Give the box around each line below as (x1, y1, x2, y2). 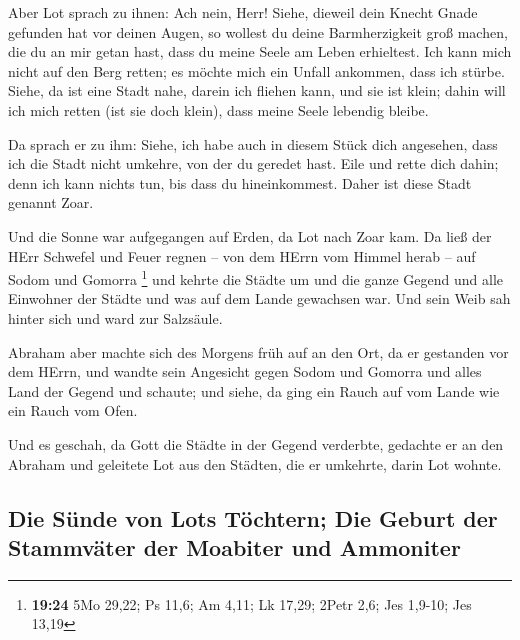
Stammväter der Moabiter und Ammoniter (8, 531, 461, 562)
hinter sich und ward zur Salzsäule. (8, 307, 223, 328)
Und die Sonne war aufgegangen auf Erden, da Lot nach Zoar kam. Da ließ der (8, 225, 492, 246)
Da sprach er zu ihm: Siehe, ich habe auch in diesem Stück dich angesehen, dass (8, 133, 498, 154)
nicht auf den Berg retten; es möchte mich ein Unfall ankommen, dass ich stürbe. (8, 60, 505, 81)
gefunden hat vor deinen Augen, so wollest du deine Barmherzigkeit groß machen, (8, 21, 508, 42)
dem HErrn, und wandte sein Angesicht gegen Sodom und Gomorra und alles (8, 361, 482, 382)
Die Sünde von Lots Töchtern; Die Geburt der (8, 502, 498, 533)
